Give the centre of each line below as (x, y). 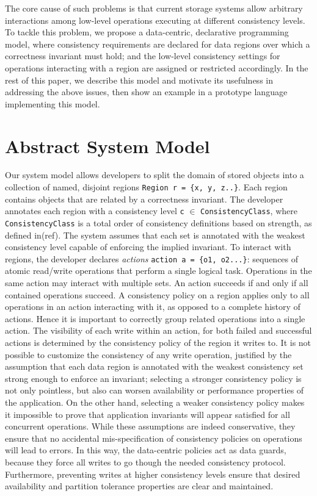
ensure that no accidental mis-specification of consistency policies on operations (154, 438)
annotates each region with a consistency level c (95, 211)
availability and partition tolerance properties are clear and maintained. (139, 486)
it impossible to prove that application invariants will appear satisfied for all (148, 414)
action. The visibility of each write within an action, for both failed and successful (158, 330)
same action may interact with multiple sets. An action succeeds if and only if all (157, 283)
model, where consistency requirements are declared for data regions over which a (158, 44)
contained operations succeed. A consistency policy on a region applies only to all (157, 294)
